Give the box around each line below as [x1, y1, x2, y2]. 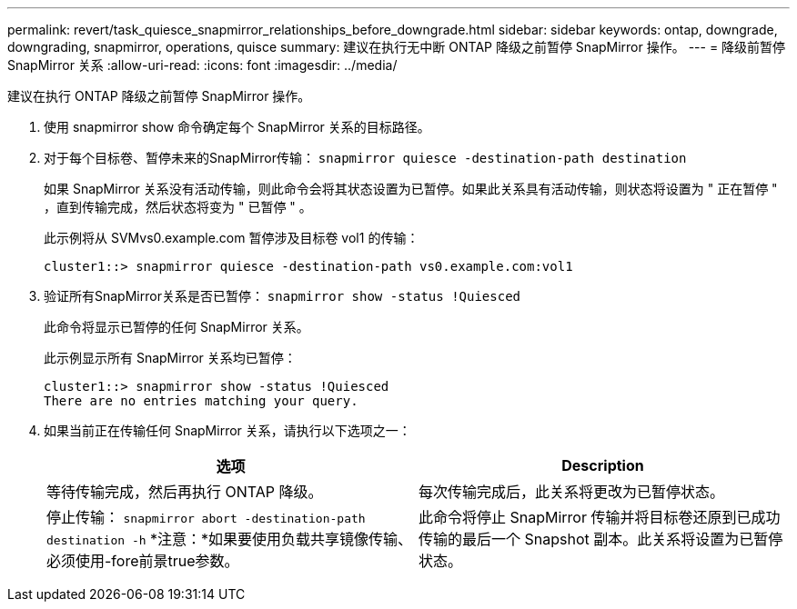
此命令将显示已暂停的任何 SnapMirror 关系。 [44, 319, 309, 334]
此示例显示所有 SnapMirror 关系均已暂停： [44, 350, 297, 365]
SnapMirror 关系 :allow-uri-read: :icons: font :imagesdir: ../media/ [7, 57, 398, 73]
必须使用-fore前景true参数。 [46, 552, 239, 570]
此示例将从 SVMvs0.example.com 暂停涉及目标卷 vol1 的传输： [44, 230, 419, 245]
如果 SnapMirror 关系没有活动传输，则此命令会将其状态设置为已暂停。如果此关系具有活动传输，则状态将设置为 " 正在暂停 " [44, 181, 778, 196]
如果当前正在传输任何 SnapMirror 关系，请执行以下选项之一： [44, 423, 411, 438]
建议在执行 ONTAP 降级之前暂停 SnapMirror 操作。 [7, 88, 311, 104]
